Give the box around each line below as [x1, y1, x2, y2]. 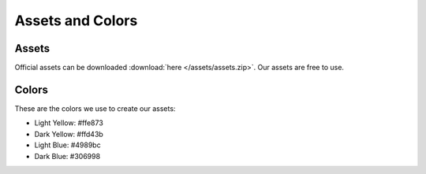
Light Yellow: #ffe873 [34, 118, 104, 128]
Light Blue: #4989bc [34, 140, 102, 150]
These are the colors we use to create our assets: [14, 103, 176, 113]
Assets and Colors [14, 12, 138, 29]
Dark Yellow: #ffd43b [34, 129, 104, 139]
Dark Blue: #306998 [34, 151, 101, 161]
